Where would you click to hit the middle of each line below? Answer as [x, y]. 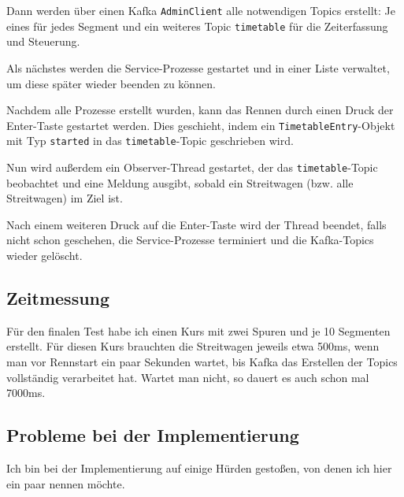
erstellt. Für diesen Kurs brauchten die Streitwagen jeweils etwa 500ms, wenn [193, 346]
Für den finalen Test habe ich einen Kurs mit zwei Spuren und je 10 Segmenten [198, 330]
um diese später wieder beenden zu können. [111, 83]
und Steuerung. [43, 41]
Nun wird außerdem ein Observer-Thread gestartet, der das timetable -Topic [192, 167]
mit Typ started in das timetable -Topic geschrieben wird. [150, 141]
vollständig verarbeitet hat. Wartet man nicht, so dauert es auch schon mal [188, 377]
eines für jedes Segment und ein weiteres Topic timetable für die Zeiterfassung [197, 26]
